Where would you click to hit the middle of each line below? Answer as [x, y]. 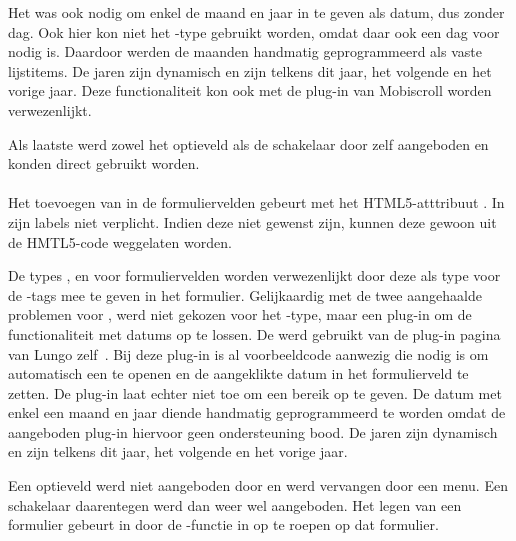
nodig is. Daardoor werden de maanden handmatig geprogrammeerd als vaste [245, 51]
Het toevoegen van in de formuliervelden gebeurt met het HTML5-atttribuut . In [256, 202]
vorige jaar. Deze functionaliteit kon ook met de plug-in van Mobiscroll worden [250, 90]
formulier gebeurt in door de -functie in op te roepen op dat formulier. [223, 524]
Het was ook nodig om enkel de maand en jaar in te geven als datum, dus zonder [256, 12]
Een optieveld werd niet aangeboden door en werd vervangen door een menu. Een [258, 485]
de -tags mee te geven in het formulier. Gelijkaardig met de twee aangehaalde [245, 294]
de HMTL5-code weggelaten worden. [120, 241]
